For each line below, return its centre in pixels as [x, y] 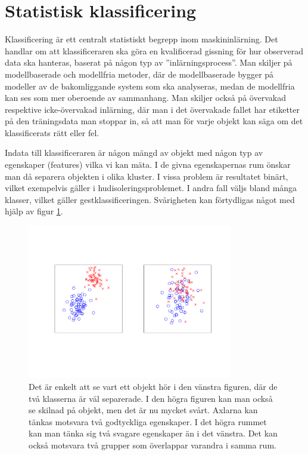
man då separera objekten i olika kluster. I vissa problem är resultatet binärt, [147, 176]
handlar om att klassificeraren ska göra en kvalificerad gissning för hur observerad [154, 50]
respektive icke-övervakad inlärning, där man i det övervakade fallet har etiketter [153, 109]
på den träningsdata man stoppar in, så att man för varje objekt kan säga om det [154, 121]
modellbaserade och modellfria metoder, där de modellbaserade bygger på [139, 74]
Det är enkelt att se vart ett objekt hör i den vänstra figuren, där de [153, 386]
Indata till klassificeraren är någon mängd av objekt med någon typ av [134, 153]
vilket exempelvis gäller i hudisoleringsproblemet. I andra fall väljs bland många [151, 188]
